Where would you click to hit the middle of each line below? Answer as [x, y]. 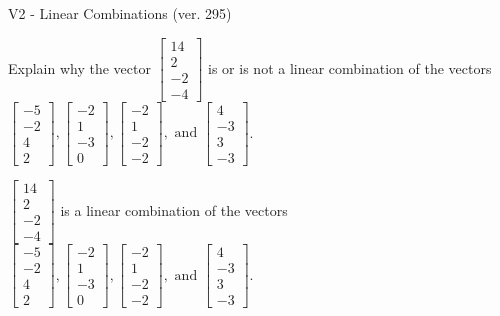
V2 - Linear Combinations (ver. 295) [120, 13]
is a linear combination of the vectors [174, 209]
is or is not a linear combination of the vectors [350, 67]
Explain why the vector [79, 67]
